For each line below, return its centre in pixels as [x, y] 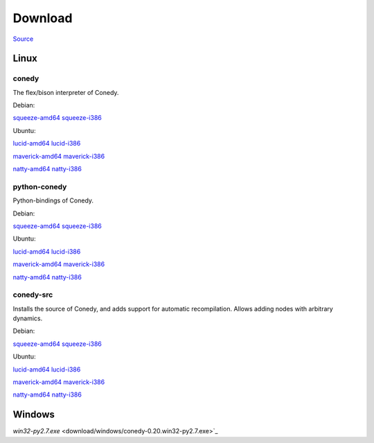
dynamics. [28, 318]
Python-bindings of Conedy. [53, 200]
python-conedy [40, 186]
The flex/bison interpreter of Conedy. [66, 92]
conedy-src [33, 295]
